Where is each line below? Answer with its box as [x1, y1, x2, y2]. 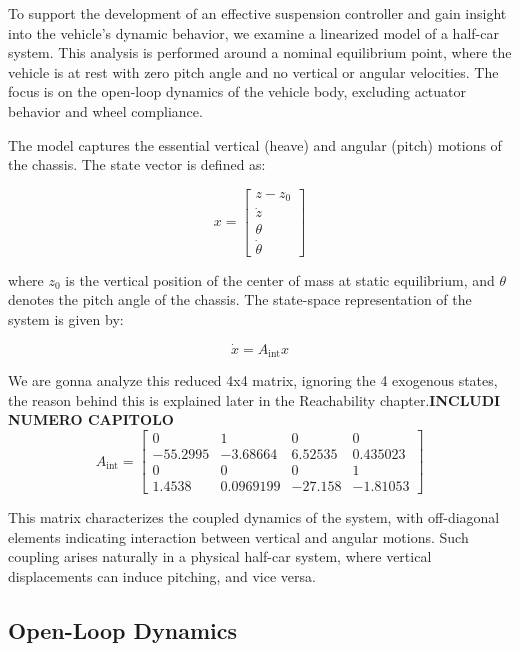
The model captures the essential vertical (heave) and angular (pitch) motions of [8, 134, 502, 155]
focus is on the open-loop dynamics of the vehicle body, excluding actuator [8, 81, 467, 102]
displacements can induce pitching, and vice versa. [8, 565, 316, 586]
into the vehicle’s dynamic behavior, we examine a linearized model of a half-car [8, 22, 499, 43]
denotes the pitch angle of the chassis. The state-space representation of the [8, 289, 472, 310]
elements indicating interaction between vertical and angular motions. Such [8, 526, 469, 547]
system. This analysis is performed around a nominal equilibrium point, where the [8, 42, 512, 63]
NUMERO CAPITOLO [8, 409, 174, 430]
